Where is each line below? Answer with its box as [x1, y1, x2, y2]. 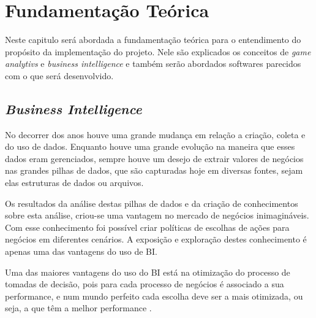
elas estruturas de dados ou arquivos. [5, 176, 144, 189]
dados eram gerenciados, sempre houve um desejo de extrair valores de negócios [5, 152, 304, 165]
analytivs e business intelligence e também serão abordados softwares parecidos [5, 57, 301, 70]
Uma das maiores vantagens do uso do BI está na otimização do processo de [5, 265, 290, 278]
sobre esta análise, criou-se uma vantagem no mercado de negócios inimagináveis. [5, 209, 309, 222]
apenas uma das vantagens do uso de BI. [5, 245, 157, 258]
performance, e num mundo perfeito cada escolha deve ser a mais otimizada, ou [5, 289, 303, 302]
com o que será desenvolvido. [5, 69, 114, 82]
